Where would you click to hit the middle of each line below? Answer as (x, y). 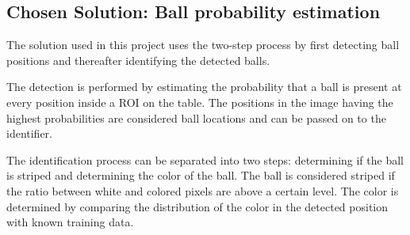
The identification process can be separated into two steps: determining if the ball (205, 159)
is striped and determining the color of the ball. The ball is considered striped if (201, 175)
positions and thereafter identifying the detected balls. (138, 60)
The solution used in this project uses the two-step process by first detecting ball (203, 45)
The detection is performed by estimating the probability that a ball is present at (204, 87)
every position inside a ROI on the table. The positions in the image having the (200, 102)
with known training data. (70, 222)
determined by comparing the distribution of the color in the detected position (197, 206)
